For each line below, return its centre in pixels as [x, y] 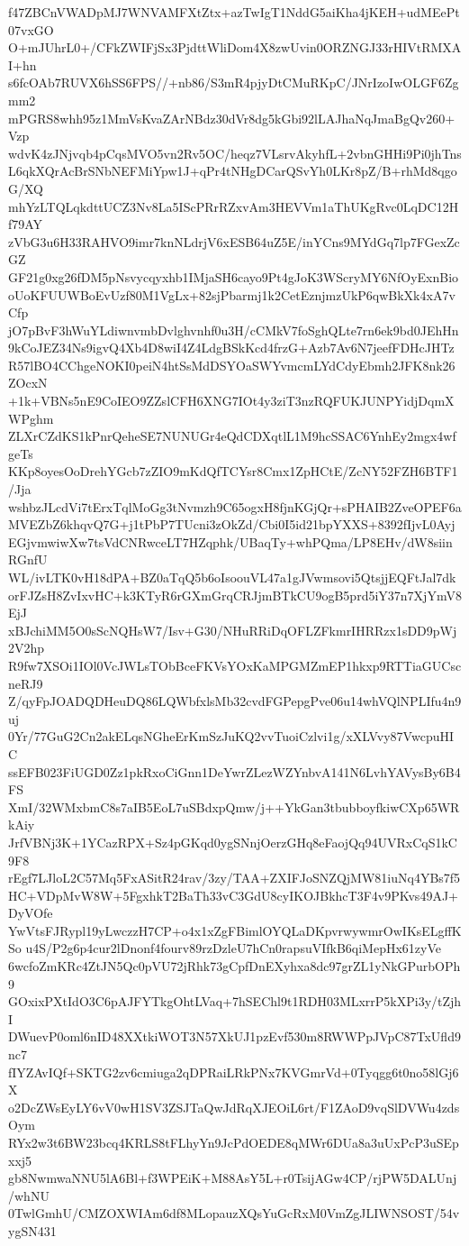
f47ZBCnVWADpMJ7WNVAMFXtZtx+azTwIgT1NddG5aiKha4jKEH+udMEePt [234, 12]
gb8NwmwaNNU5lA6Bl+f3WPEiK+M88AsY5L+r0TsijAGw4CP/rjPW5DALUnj [233, 1178]
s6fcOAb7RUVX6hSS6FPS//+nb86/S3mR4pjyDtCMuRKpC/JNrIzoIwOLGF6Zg [234, 82]
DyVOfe [31, 913]
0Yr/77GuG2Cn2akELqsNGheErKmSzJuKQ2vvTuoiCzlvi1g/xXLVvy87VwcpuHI [231, 736]
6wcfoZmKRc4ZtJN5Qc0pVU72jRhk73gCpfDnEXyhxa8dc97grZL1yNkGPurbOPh [234, 966]
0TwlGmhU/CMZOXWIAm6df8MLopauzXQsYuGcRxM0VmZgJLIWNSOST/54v [234, 1213]
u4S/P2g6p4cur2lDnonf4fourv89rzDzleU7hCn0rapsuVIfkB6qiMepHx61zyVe [233, 948]
